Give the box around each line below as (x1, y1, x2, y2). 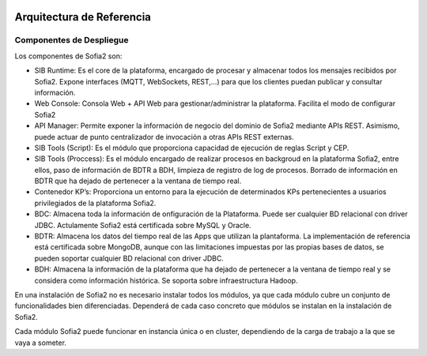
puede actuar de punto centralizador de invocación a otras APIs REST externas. (34, 132, 294, 141)
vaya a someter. (14, 338, 67, 347)
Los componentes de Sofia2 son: (14, 51, 123, 61)
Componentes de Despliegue (14, 35, 129, 46)
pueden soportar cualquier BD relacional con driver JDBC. (34, 253, 225, 263)
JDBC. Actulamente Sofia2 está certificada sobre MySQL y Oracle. (34, 220, 252, 230)
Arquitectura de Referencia (14, 10, 152, 24)
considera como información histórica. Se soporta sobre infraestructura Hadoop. (34, 275, 298, 285)
